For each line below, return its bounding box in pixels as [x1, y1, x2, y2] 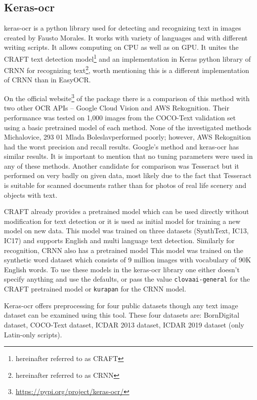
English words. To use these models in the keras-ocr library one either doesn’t [4, 264, 240, 274]
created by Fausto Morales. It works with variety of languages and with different [4, 32, 248, 42]
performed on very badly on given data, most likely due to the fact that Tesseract [4, 170, 252, 181]
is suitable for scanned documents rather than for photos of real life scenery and [4, 180, 247, 190]
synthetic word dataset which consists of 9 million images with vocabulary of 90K [4, 255, 251, 265]
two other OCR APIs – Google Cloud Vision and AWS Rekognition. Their [4, 103, 229, 113]
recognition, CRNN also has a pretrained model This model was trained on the [4, 245, 244, 255]
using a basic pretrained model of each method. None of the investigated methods [4, 122, 252, 132]
